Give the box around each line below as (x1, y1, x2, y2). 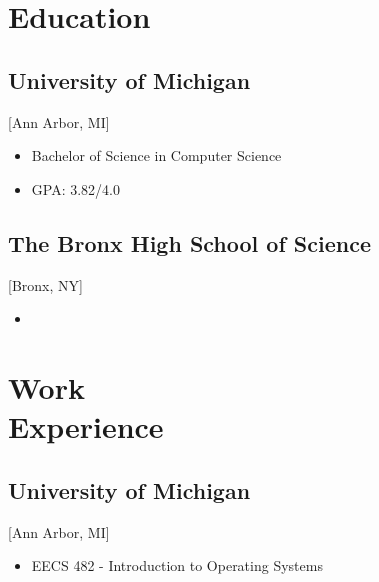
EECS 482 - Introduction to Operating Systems (31, 555, 323, 576)
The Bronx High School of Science (8, 227, 371, 258)
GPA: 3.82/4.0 (31, 178, 120, 199)
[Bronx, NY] (8, 274, 83, 295)
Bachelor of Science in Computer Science (31, 145, 282, 166)
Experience (8, 406, 164, 447)
